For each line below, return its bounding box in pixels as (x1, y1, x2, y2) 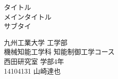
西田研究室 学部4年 (4, 56, 64, 66)
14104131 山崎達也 (4, 65, 61, 76)
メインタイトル (4, 11, 51, 21)
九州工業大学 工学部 (4, 37, 67, 47)
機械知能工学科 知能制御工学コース (4, 47, 115, 57)
